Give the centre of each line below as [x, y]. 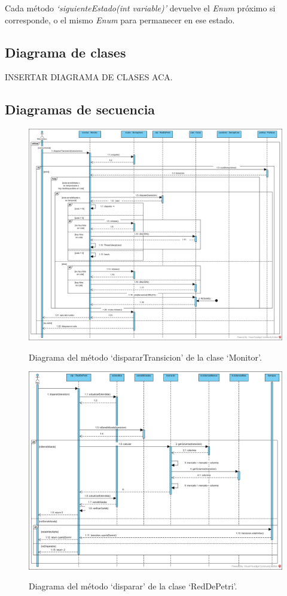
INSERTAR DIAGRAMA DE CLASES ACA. [89, 77]
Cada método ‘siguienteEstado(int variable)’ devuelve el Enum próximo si [140, 8]
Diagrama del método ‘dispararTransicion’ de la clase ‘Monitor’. [145, 357]
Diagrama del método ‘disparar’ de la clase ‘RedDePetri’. [133, 586]
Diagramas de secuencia [80, 109]
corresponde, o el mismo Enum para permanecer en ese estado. [120, 19]
